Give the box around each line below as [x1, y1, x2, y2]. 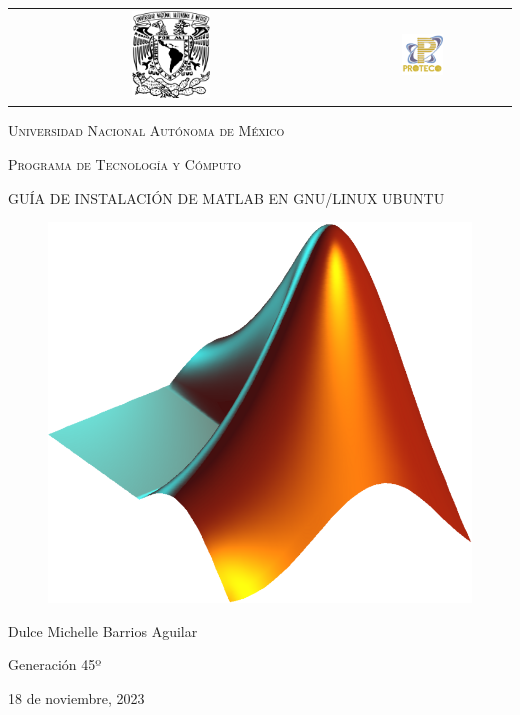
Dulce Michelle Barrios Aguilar [8, 620, 198, 641]
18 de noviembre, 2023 [8, 688, 145, 709]
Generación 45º [8, 654, 102, 675]
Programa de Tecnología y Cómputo [8, 154, 242, 175]
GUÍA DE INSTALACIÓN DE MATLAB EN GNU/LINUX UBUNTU [8, 187, 445, 208]
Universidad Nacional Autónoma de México [8, 120, 285, 141]
